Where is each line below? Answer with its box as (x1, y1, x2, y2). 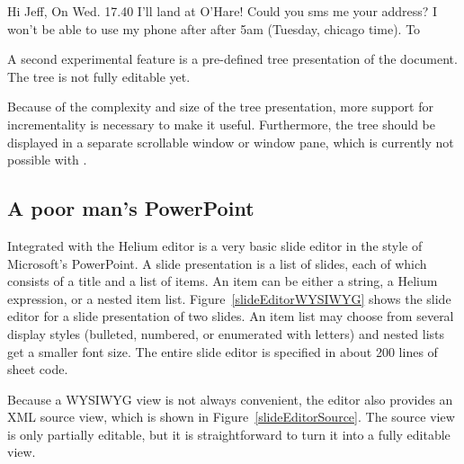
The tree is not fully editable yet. (7, 67, 191, 85)
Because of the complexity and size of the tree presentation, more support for (7, 97, 433, 116)
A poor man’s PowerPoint (7, 194, 254, 222)
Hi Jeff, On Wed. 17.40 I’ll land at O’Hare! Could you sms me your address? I (7, 2, 438, 20)
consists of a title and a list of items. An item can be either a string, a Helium (7, 272, 438, 290)
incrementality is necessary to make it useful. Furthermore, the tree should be (7, 114, 436, 133)
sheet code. (7, 360, 68, 379)
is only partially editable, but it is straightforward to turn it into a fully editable (7, 424, 451, 443)
